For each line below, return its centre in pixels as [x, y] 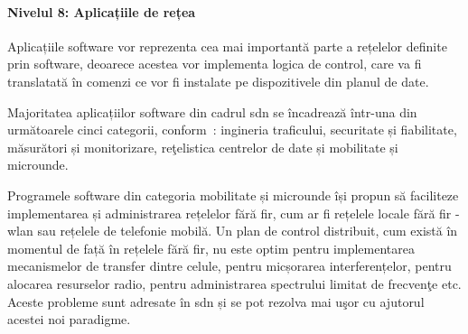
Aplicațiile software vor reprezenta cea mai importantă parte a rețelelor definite [227, 46]
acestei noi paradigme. [69, 319]
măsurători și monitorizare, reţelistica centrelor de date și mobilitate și [203, 147]
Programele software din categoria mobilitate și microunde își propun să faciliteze [233, 195]
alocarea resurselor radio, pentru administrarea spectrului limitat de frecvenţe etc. [234, 283]
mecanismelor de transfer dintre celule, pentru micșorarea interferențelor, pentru [229, 266]
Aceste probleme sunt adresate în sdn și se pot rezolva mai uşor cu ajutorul [216, 301]
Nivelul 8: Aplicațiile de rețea [102, 11]
